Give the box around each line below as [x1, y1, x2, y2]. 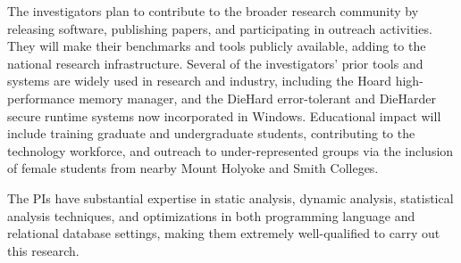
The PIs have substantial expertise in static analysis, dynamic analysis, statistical [7, 188, 454, 207]
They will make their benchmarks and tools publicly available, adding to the [7, 37, 426, 55]
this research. [7, 241, 80, 259]
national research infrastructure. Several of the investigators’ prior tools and [7, 53, 423, 72]
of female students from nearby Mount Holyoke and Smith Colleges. [7, 159, 379, 177]
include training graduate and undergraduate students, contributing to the [7, 124, 415, 143]
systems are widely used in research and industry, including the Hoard [7, 71, 392, 90]
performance [7, 88, 75, 107]
